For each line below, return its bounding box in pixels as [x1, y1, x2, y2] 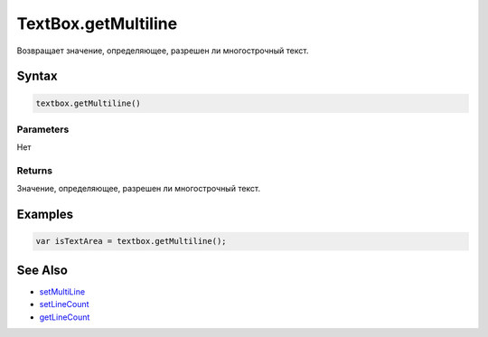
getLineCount [39, 312, 90, 323]
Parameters [16, 123, 70, 136]
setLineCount [39, 299, 89, 310]
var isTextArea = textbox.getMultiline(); [35, 236, 227, 247]
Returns [16, 164, 53, 177]
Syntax [16, 69, 58, 84]
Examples [16, 207, 74, 222]
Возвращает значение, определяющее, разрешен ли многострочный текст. [16, 45, 309, 56]
